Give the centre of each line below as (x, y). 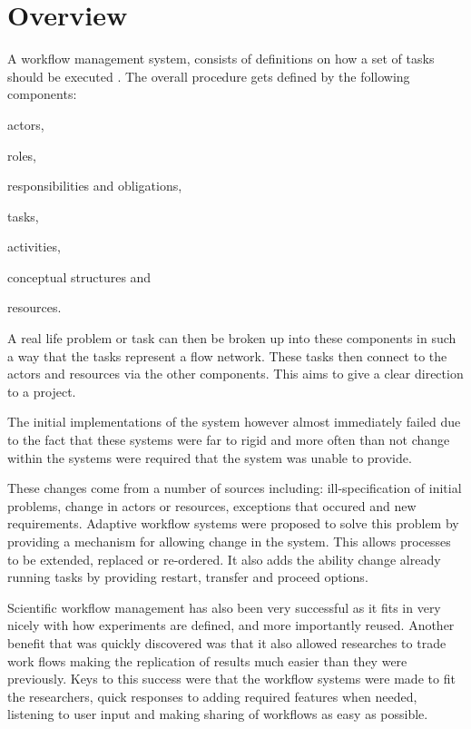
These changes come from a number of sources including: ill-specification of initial (235, 488)
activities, (34, 246)
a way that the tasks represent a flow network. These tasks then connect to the (227, 355)
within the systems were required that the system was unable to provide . (210, 457)
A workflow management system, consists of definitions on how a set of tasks (221, 59)
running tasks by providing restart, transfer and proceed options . (188, 577)
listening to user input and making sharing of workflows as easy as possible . (218, 714)
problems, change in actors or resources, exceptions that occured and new (212, 505)
